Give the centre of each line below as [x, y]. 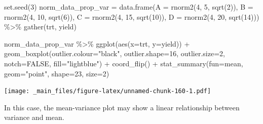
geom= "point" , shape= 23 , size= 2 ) [57, 73]
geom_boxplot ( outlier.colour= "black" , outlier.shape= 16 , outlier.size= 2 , [115, 53]
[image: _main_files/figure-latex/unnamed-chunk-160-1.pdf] [108, 91]
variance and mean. [34, 117]
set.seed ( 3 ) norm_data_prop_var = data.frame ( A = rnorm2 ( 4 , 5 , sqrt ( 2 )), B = [129, 7]
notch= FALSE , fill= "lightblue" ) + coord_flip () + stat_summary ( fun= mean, [124, 63]
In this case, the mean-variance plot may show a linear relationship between [122, 107]
